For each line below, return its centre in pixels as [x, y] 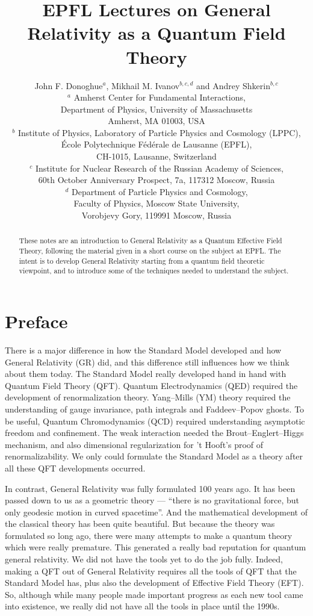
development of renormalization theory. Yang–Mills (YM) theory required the [148, 397]
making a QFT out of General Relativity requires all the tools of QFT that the [151, 571]
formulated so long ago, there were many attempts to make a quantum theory [149, 535]
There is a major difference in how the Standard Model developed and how [143, 350]
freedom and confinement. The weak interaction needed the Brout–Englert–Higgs [154, 433]
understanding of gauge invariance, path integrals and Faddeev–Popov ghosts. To [155, 409]
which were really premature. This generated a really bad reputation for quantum [156, 547]
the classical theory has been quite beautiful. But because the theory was [140, 524]
